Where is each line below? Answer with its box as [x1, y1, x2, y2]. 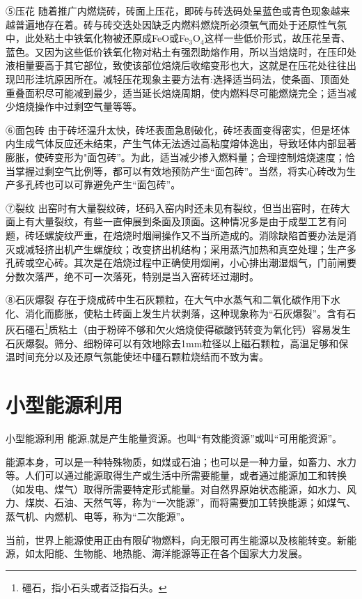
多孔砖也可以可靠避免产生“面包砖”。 [15, 177, 181, 192]
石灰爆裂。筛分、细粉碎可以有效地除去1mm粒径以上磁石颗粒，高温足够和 [6, 335, 339, 350]
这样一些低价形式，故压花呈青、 [204, 31, 351, 45]
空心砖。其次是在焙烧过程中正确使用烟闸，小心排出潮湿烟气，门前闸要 [34, 255, 356, 270]
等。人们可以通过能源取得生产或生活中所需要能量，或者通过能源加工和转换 [6, 468, 347, 483]
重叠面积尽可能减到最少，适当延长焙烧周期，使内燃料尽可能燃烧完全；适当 [6, 85, 347, 100]
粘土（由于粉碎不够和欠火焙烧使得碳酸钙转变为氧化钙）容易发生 [58, 322, 351, 337]
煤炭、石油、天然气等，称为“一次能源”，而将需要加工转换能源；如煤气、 [24, 495, 356, 510]
